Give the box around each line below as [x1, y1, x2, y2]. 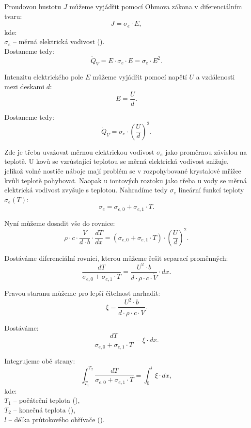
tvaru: [4, 11, 22, 21]
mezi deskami [4, 81, 45, 92]
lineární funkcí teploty [178, 185, 244, 195]
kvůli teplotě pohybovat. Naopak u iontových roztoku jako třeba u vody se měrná [4, 175, 247, 185]
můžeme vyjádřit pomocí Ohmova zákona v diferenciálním [69, 1, 242, 11]
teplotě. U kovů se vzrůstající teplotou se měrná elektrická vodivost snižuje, [4, 156, 229, 166]
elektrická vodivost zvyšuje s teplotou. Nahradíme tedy [4, 185, 168, 195]
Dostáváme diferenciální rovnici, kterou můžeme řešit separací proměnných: [4, 253, 228, 263]
